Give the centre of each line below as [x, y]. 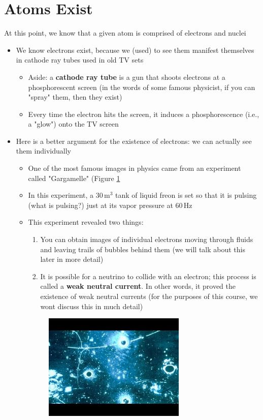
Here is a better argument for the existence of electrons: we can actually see [134, 141]
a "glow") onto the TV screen [73, 124]
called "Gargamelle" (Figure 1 [74, 178]
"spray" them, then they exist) [75, 97]
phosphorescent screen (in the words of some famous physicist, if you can [142, 87]
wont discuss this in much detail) [92, 306]
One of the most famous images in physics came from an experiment [135, 168]
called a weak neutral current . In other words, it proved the [138, 286]
